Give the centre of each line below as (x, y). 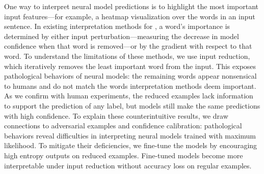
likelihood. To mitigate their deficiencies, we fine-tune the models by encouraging (131, 145)
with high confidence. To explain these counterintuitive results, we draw (116, 115)
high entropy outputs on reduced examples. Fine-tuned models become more (124, 155)
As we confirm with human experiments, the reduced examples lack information (129, 96)
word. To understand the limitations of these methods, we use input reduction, (127, 56)
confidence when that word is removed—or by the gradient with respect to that (128, 46)
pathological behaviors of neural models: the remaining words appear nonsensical (130, 76)
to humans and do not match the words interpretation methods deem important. (130, 85)
